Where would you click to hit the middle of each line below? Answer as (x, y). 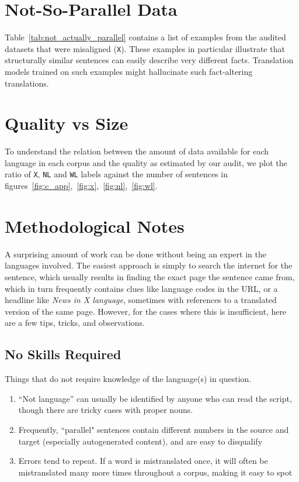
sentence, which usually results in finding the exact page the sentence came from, (150, 277)
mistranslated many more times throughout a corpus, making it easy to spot (155, 472)
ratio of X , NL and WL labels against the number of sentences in (116, 174)
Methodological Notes (95, 225)
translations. (27, 83)
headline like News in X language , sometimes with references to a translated (141, 300)
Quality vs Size (67, 123)
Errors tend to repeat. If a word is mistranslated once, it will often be (143, 461)
